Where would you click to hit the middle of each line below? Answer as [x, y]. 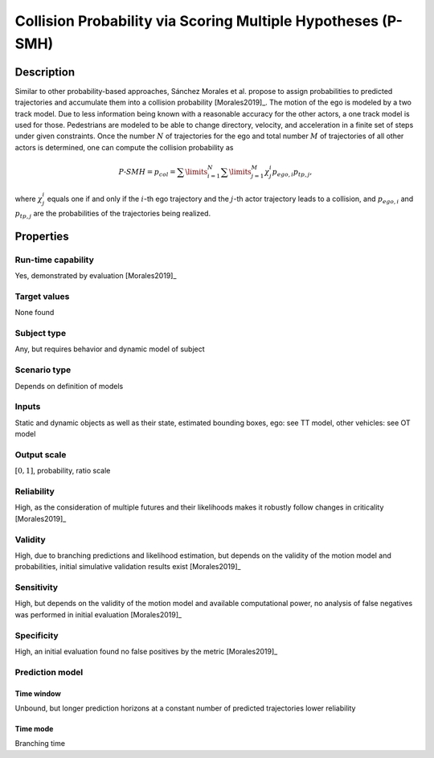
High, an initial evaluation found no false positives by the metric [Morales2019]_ [146, 651]
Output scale [41, 454]
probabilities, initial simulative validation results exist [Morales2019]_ [128, 567]
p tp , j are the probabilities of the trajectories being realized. [113, 214]
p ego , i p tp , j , [292, 173]
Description [45, 72]
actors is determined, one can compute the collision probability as [124, 147]
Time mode [34, 728]
